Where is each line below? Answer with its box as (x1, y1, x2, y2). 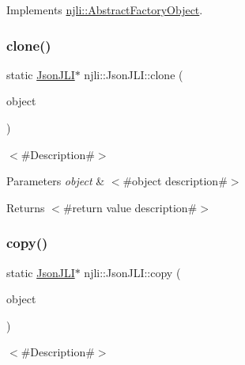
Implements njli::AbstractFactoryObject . (6, 2, 203, 17)
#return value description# (62, 199, 198, 215)
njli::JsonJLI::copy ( (84, 264, 181, 280)
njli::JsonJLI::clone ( (84, 66, 183, 82)
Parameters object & (6, 173, 105, 189)
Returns (6, 199, 45, 215)
